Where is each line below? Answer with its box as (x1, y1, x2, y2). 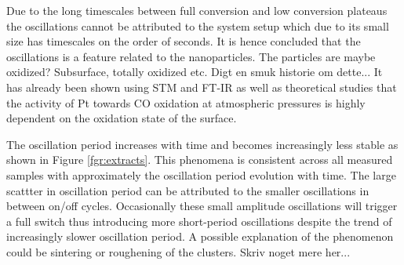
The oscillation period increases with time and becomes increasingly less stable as (6, 136, 399, 152)
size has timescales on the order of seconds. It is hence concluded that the (6, 33, 361, 49)
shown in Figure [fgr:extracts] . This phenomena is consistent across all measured (6, 151, 393, 168)
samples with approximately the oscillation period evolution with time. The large (6, 166, 396, 183)
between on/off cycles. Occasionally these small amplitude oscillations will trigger (6, 198, 398, 214)
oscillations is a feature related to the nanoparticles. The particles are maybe (6, 48, 376, 64)
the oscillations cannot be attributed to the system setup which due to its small (6, 17, 389, 34)
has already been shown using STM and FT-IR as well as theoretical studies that (6, 78, 397, 95)
